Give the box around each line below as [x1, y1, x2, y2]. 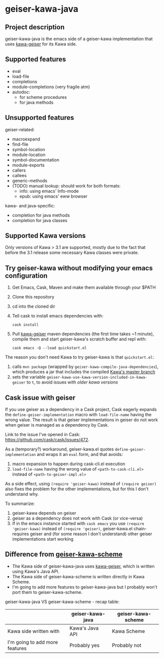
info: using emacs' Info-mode [19, 188, 79, 194]
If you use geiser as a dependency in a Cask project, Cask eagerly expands [5, 407, 157, 412]
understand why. [5, 491, 39, 497]
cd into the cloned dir [12, 303, 55, 309]
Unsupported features [5, 113, 74, 122]
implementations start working [12, 536, 74, 542]
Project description [5, 23, 65, 31]
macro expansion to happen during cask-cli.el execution [12, 461, 125, 467]
